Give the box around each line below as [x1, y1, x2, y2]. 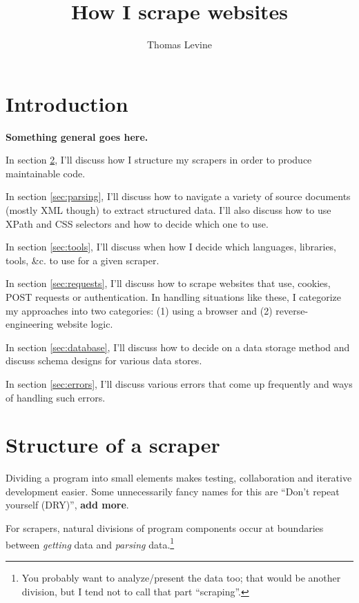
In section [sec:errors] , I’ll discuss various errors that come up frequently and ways [6, 376, 353, 391]
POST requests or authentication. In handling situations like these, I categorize [6, 290, 342, 304]
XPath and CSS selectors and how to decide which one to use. [6, 216, 269, 230]
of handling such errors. [6, 390, 106, 404]
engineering [6, 317, 54, 331]
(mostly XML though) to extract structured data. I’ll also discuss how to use [6, 203, 331, 217]
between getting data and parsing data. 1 [6, 535, 175, 551]
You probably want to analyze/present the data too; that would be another [21, 570, 341, 584]
